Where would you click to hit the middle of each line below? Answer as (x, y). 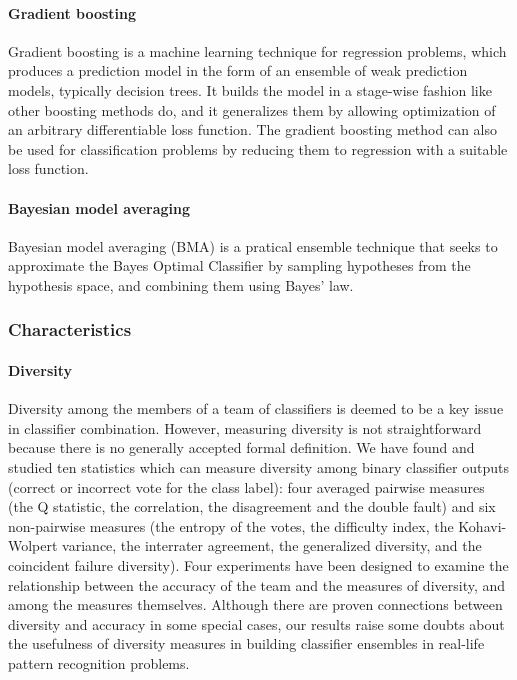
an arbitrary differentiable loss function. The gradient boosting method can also (252, 129)
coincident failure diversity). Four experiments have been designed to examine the (258, 564)
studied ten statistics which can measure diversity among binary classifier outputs (258, 466)
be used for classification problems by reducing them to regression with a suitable (258, 148)
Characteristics (70, 329)
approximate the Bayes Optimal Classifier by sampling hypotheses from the (239, 265)
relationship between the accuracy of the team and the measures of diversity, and (257, 584)
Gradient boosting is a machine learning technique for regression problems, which (257, 50)
